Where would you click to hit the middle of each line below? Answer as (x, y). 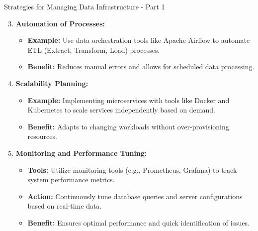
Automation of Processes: (60, 23)
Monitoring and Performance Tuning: (81, 153)
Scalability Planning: (52, 83)
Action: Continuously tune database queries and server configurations (135, 196)
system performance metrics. (71, 179)
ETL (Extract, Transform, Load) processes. (94, 50)
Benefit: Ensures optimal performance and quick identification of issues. (138, 222)
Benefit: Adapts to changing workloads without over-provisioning (128, 126)
